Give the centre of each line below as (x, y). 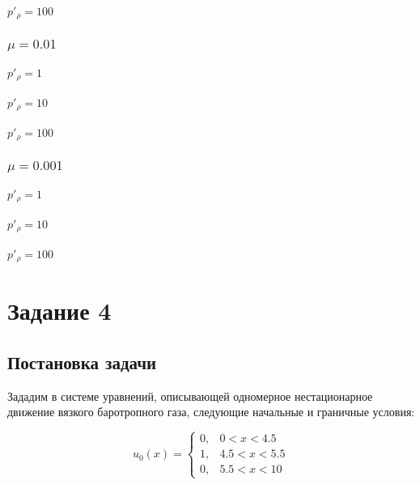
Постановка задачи (82, 362)
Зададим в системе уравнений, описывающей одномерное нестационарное (190, 396)
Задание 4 (59, 311)
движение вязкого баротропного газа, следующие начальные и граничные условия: (211, 412)
